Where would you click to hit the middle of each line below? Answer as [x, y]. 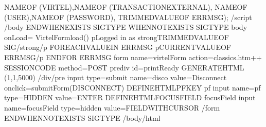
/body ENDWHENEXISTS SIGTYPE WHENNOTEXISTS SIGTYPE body [126, 27]
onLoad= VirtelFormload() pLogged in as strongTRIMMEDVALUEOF [117, 37]
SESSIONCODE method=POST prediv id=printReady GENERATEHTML [124, 67]
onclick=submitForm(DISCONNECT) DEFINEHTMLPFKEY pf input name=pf [132, 87]
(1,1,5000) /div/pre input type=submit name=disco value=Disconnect [116, 77]
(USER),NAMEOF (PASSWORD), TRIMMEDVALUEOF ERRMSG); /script [128, 17]
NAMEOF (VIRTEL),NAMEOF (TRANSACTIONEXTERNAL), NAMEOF [126, 7]
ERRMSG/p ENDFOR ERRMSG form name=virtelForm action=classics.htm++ [133, 57]
